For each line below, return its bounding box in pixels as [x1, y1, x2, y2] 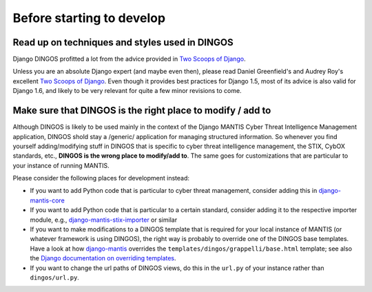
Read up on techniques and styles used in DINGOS [12, 36, 234, 48]
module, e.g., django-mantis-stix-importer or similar [30, 216, 178, 224]
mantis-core [30, 196, 65, 205]
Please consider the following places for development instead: [12, 174, 189, 182]
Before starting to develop [12, 10, 165, 25]
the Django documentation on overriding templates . [30, 254, 176, 262]
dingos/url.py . [30, 273, 79, 282]
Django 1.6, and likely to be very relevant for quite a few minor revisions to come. [12, 87, 242, 95]
